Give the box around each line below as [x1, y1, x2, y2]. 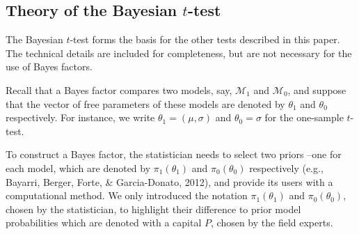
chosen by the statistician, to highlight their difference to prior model [6, 201, 301, 216]
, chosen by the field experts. [211, 215, 333, 230]
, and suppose [287, 82, 346, 97]
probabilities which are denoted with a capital [6, 215, 202, 230]
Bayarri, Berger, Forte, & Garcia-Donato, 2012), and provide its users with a [6, 174, 333, 189]
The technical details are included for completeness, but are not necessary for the [6, 45, 352, 60]
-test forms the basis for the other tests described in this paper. [70, 32, 340, 47]
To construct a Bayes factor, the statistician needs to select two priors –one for [6, 147, 342, 162]
